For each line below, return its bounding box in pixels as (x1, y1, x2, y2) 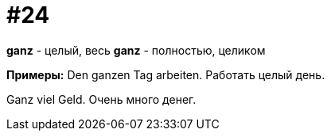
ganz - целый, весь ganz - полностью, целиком (6, 43, 266, 57)
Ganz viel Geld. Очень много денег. (6, 92, 197, 106)
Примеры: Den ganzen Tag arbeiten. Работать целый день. (6, 67, 325, 82)
